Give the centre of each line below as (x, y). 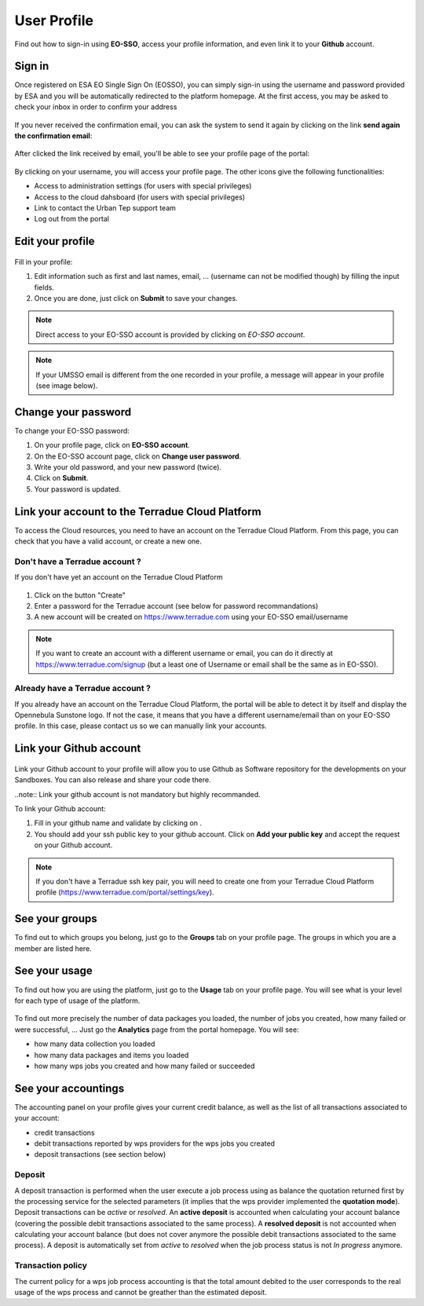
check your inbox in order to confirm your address (96, 107)
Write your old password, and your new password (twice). (128, 466)
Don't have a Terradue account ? (78, 562)
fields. (44, 287)
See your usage (54, 971)
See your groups (56, 919)
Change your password (73, 412)
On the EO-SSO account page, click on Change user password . (138, 456)
